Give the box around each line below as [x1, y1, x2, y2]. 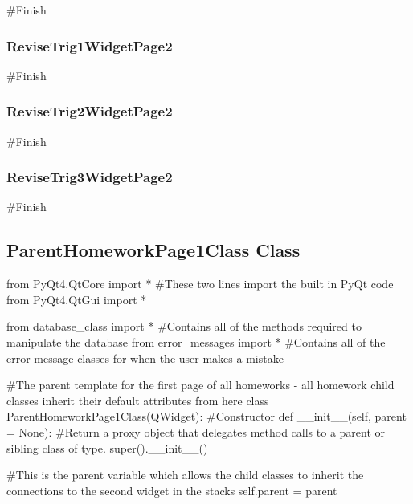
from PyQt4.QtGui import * [6, 291, 147, 307]
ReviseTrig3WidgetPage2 [6, 167, 173, 187]
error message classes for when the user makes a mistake [6, 349, 284, 366]
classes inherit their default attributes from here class [6, 392, 269, 408]
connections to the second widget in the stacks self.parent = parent [6, 482, 337, 498]
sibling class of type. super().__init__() [6, 439, 208, 456]
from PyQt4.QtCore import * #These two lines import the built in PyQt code [6, 275, 394, 292]
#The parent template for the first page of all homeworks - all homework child [6, 376, 395, 393]
